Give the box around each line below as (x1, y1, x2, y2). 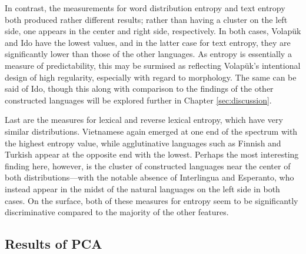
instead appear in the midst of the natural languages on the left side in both (5, 182, 280, 195)
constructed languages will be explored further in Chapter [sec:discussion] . (5, 93, 272, 106)
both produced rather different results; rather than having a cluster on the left (5, 13, 288, 25)
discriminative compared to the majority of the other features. (5, 206, 229, 218)
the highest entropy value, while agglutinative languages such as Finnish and (5, 136, 281, 149)
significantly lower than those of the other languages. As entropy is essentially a (5, 48, 292, 60)
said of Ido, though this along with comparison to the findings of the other (5, 82, 274, 95)
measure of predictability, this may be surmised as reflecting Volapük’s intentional (5, 59, 301, 71)
